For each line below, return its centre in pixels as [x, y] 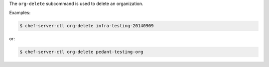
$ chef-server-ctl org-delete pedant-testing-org [81, 52]
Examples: [20, 13]
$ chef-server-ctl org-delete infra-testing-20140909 [87, 26]
